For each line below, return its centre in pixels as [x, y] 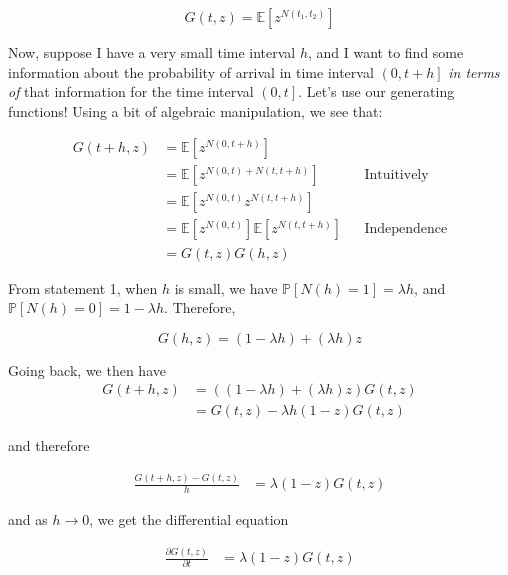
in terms [474, 71]
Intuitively [396, 175]
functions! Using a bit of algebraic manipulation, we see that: [195, 110]
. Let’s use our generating [376, 91]
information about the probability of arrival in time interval [191, 71]
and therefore [49, 445]
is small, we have [226, 287]
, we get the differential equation [189, 519]
